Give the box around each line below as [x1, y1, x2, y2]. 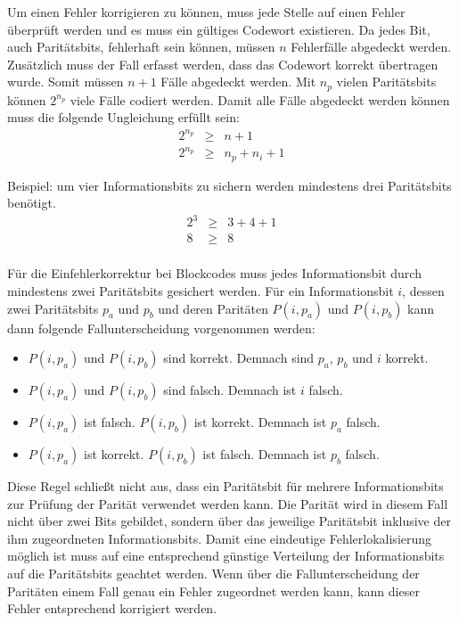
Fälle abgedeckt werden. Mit [160, 72, 316, 91]
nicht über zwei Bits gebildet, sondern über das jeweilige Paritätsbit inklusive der [7, 512, 451, 530]
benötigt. [7, 193, 56, 212]
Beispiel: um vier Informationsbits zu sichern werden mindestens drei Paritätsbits [7, 176, 452, 194]
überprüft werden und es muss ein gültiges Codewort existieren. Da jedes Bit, [7, 20, 430, 38]
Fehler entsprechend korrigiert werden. [7, 599, 217, 618]
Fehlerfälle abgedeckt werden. [291, 37, 452, 56]
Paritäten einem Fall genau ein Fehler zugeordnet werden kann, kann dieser [7, 581, 420, 600]
